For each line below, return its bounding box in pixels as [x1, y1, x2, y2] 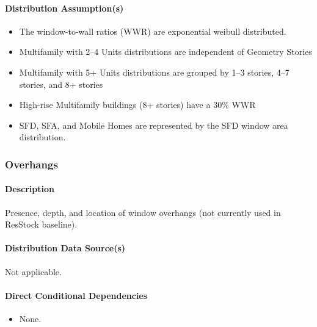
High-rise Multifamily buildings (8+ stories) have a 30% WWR [19, 98, 256, 111]
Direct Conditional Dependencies [5, 289, 148, 301]
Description [5, 182, 55, 195]
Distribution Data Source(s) [5, 242, 126, 254]
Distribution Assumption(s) [5, 1, 124, 14]
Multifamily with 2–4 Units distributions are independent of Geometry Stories [19, 45, 312, 58]
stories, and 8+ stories [19, 77, 103, 90]
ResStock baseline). [5, 218, 78, 231]
